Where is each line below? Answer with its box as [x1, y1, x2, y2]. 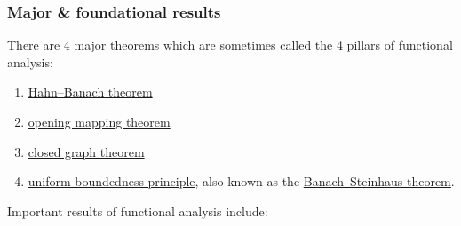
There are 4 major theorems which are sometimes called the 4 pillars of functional [7, 35, 453, 54]
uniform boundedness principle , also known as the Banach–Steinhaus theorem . [28, 172, 455, 191]
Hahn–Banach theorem [28, 82, 153, 101]
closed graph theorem [28, 142, 145, 160]
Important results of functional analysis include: [7, 201, 268, 220]
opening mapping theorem [28, 113, 171, 130]
